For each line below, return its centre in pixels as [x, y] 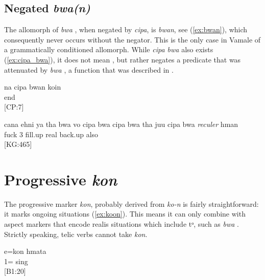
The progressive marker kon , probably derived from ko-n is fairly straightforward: [131, 203]
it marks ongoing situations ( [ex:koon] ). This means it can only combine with [125, 214]
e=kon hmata [25, 251]
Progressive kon [61, 179]
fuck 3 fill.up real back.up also [51, 134]
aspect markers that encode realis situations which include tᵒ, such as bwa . [122, 224]
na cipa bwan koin [33, 87]
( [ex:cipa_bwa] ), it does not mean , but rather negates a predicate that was [123, 59]
